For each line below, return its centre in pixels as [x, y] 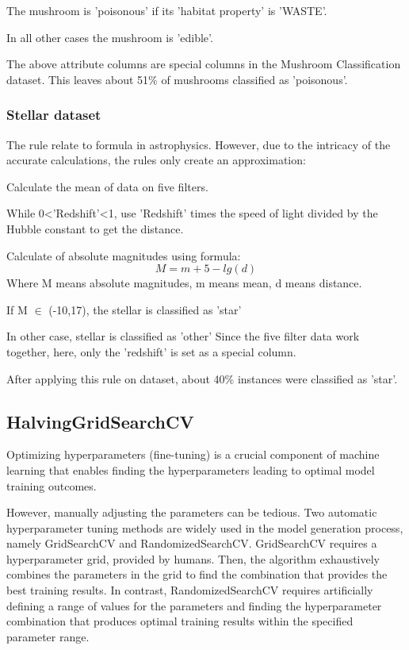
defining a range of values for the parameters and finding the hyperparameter [194, 605]
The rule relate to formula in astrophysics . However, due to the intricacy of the [199, 144]
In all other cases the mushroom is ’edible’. [110, 37]
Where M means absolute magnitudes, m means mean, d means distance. [184, 283]
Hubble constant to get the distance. [95, 228]
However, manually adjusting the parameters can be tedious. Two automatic [192, 512]
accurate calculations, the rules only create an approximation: [156, 160]
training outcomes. [52, 485]
